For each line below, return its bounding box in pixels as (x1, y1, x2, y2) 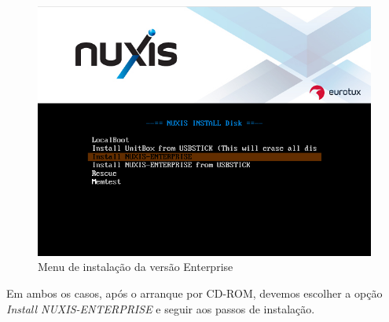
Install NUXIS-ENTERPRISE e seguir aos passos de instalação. (6, 300, 315, 317)
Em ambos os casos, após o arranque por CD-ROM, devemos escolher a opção (6, 285, 383, 302)
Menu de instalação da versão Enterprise (38, 258, 233, 275)
